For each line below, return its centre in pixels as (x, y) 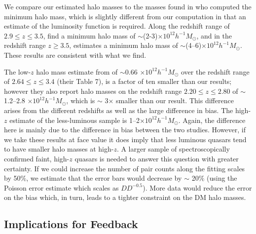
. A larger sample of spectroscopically (173, 149)
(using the (222, 178)
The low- (18, 71)
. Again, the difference (212, 120)
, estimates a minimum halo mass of (124, 45)
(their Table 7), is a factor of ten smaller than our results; (144, 81)
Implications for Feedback (71, 224)
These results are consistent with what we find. (75, 55)
